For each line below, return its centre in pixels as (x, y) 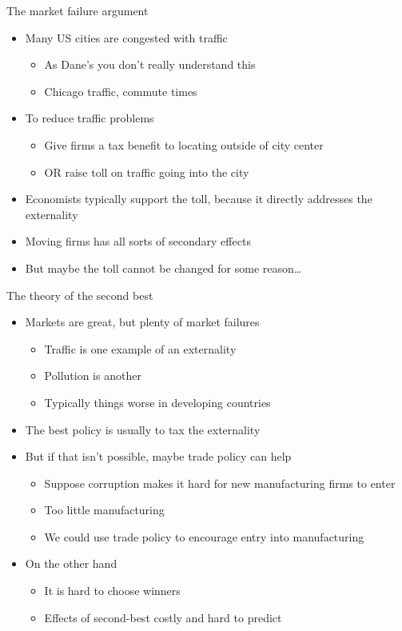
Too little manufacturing (104, 510)
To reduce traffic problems (90, 118)
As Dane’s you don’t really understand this (150, 64)
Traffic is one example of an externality (140, 348)
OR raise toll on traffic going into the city (147, 172)
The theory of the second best (80, 295)
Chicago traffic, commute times (121, 91)
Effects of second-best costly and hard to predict (163, 617)
